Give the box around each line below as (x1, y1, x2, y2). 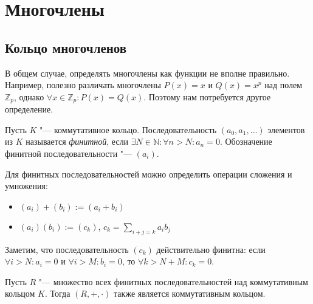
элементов (267, 123, 305, 136)
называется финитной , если (26, 135, 129, 148)
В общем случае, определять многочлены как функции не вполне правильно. (5, 66, 290, 79)
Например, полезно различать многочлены (5, 78, 161, 91)
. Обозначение (219, 135, 272, 148)
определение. (5, 103, 53, 116)
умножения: (5, 179, 48, 192)
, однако (14, 90, 44, 103)
